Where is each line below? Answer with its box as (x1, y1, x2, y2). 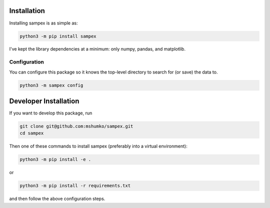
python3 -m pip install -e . (19, 156, 91, 162)
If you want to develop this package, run (9, 110, 92, 116)
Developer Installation (9, 97, 79, 105)
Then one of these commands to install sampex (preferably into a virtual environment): (9, 143, 187, 149)
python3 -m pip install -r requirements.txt (19, 183, 131, 188)
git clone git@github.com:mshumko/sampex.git (19, 123, 133, 129)
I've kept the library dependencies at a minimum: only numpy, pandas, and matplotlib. (9, 46, 186, 52)
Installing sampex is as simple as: (9, 20, 78, 26)
